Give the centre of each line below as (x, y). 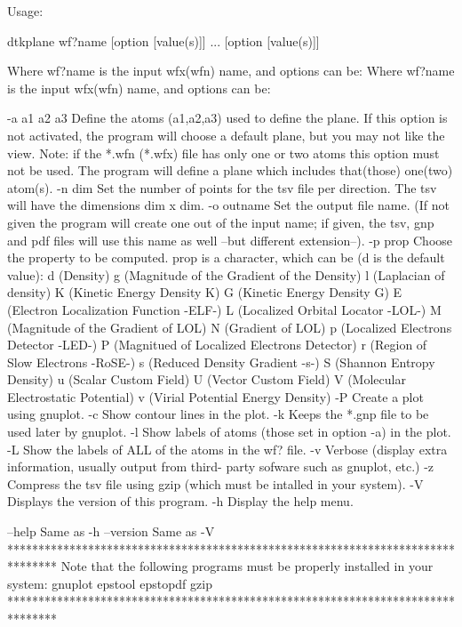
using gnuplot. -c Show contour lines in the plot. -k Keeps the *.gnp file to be (218, 414)
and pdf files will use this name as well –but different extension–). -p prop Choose (230, 240)
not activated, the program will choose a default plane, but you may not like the (226, 135)
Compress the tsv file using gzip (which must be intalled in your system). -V (215, 483)
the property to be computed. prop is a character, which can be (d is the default (226, 257)
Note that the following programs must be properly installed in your (247, 566)
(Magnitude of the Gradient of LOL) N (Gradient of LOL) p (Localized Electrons (230, 327)
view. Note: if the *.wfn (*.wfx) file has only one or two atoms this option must (223, 153)
